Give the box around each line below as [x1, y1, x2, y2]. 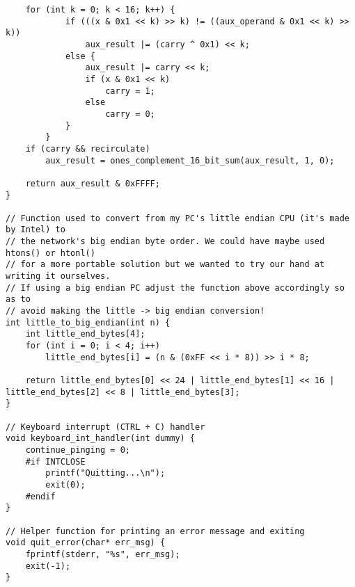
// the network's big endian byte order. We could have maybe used [6, 236, 325, 247]
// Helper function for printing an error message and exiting [6, 526, 305, 536]
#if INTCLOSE [25, 456, 86, 467]
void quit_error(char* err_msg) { [6, 538, 166, 548]
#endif [25, 491, 56, 501]
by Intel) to [6, 225, 65, 235]
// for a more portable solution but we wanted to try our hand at [6, 259, 325, 270]
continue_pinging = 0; [25, 444, 130, 455]
